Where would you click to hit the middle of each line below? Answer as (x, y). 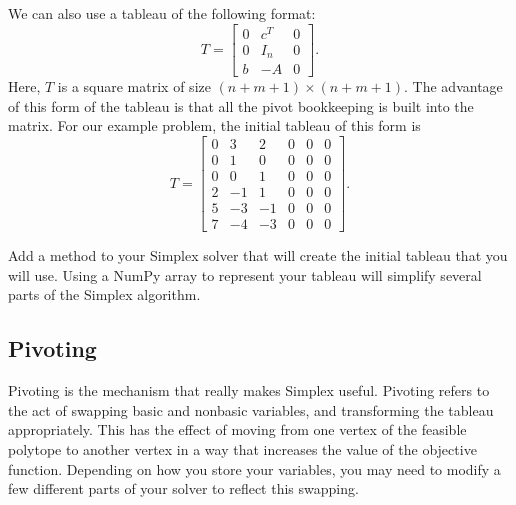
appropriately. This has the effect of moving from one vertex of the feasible (237, 429)
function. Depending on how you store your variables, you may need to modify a (254, 468)
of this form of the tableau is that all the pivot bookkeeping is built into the (241, 105)
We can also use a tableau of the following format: (162, 13)
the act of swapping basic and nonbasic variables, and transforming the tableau (251, 409)
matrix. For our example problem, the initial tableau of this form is (214, 125)
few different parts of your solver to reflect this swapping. (183, 488)
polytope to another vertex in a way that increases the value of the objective (242, 448)
